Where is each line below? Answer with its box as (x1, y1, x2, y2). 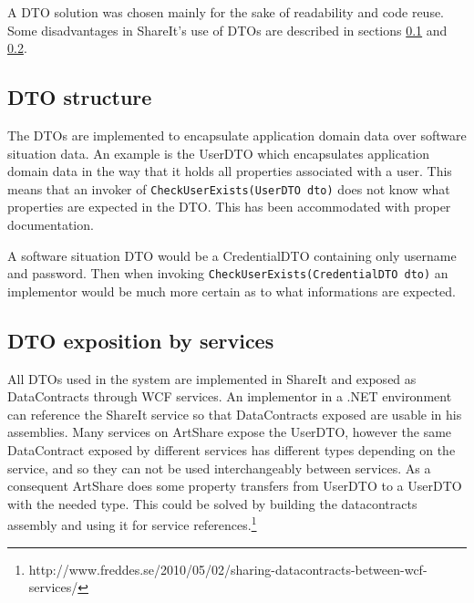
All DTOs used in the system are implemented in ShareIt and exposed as (7, 369, 417, 388)
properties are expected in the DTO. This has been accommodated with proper (7, 197, 451, 216)
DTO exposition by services (7, 326, 274, 354)
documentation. (7, 215, 94, 234)
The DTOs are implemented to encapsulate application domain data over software (7, 125, 467, 144)
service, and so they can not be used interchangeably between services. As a (7, 458, 431, 477)
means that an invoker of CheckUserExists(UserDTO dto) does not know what (7, 179, 450, 198)
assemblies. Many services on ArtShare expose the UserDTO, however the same (7, 422, 452, 442)
